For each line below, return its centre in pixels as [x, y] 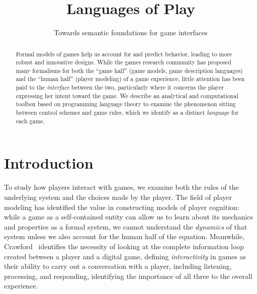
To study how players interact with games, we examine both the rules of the [121, 187]
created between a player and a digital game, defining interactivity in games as [125, 256]
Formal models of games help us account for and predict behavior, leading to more [124, 54]
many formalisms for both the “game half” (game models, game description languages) [129, 70]
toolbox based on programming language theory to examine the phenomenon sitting [126, 104]
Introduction [49, 163]
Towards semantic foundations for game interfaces [131, 32]
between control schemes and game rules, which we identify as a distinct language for [127, 113]
